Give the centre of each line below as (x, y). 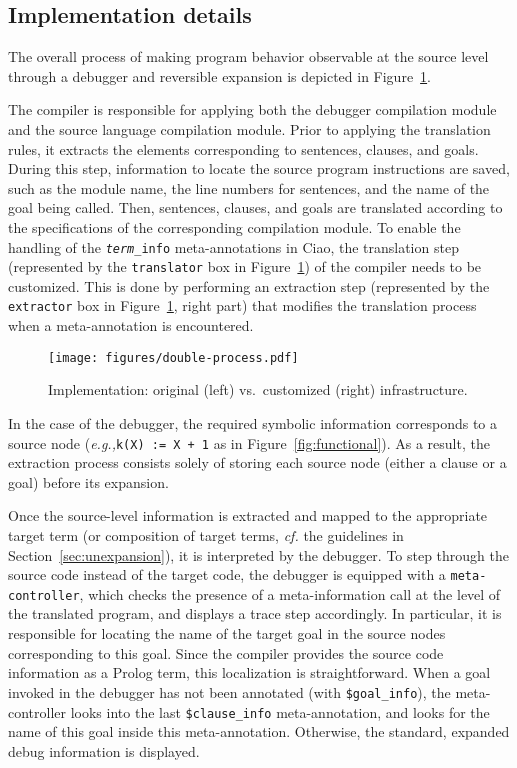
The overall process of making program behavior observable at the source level (248, 56)
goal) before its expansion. (88, 481)
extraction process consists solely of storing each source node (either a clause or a (257, 462)
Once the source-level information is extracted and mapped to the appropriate (248, 515)
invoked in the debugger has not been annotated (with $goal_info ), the (229, 691)
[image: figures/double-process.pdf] (173, 357)
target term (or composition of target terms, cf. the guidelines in (206, 534)
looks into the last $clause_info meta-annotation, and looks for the (280, 711)
